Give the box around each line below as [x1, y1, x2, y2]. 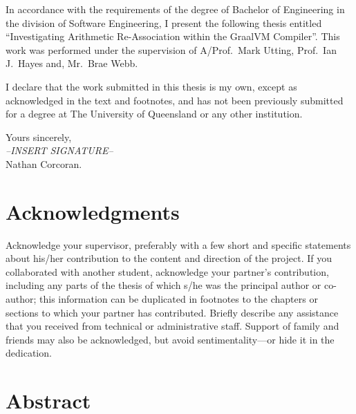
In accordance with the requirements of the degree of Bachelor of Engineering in [6, 2, 345, 16]
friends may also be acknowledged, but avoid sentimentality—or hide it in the [6, 332, 335, 346]
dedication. [6, 346, 52, 360]
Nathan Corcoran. [6, 156, 82, 171]
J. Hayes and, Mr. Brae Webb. [6, 56, 138, 70]
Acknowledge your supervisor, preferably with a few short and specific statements [6, 237, 351, 252]
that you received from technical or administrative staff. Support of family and [6, 319, 339, 333]
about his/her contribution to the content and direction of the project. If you [6, 251, 332, 265]
